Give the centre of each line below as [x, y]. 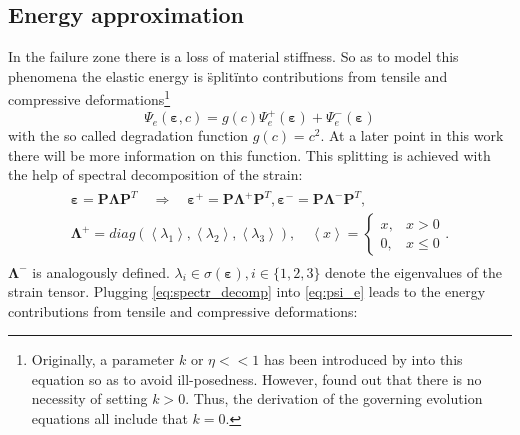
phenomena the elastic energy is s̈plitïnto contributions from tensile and [228, 75]
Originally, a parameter [103, 359]
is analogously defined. [101, 271]
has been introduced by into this [363, 359]
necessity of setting [89, 398]
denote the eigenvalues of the [414, 271]
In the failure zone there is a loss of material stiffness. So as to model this [233, 56]
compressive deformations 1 [89, 98]
